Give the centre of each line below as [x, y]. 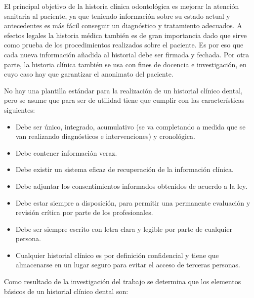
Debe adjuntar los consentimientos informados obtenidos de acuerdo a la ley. [131, 186]
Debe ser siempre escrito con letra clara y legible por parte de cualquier [124, 229]
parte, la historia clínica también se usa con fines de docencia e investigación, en [125, 64]
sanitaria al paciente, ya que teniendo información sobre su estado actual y [117, 16]
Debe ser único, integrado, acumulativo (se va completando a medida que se [130, 126]
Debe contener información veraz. [66, 152]
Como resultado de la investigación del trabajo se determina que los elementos [123, 281]
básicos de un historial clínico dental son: [66, 291]
